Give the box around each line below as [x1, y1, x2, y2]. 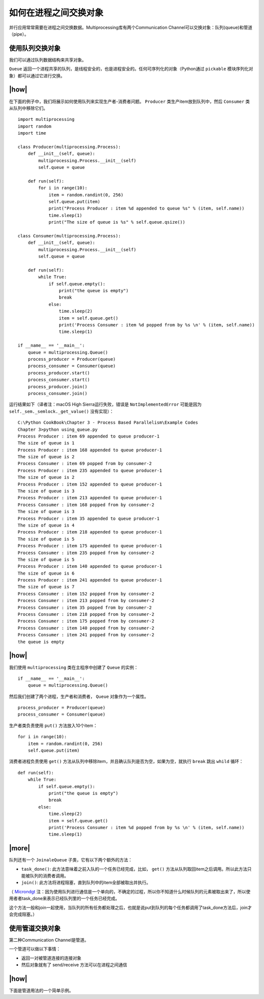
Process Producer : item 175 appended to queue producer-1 [18, 543, 162, 549]
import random [18, 123, 51, 129]
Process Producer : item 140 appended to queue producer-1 [18, 563, 162, 569]
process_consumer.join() [27, 391, 88, 396]
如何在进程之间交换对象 [9, 7, 104, 18]
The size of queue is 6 [18, 570, 75, 576]
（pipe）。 [9, 31, 29, 37]
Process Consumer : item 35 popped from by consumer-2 [18, 604, 152, 610]
